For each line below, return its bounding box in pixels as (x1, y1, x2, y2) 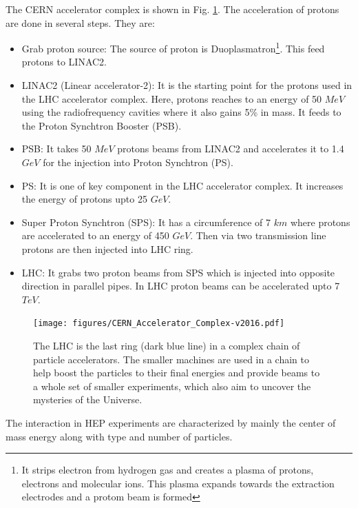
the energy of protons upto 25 (21, 192, 147, 206)
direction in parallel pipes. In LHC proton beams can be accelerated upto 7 (21, 278, 340, 293)
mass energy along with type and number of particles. (6, 429, 233, 443)
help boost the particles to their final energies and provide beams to (33, 365, 320, 380)
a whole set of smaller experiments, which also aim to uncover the (33, 378, 311, 393)
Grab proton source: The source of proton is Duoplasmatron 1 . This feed (21, 39, 325, 55)
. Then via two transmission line (190, 228, 326, 243)
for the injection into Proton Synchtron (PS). (43, 155, 233, 169)
